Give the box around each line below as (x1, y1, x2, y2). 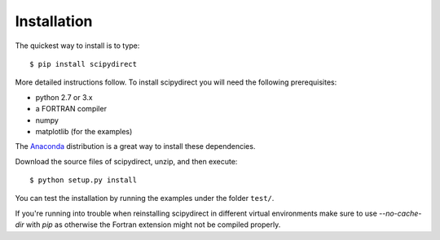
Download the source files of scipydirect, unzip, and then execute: (15, 156, 238, 166)
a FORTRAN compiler (35, 104, 108, 114)
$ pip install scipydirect (29, 59, 138, 68)
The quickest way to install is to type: (15, 41, 140, 50)
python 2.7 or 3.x (35, 92, 93, 102)
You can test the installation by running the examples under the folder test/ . (15, 194, 275, 203)
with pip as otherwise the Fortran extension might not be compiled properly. (25, 220, 281, 229)
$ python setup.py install (29, 176, 138, 185)
